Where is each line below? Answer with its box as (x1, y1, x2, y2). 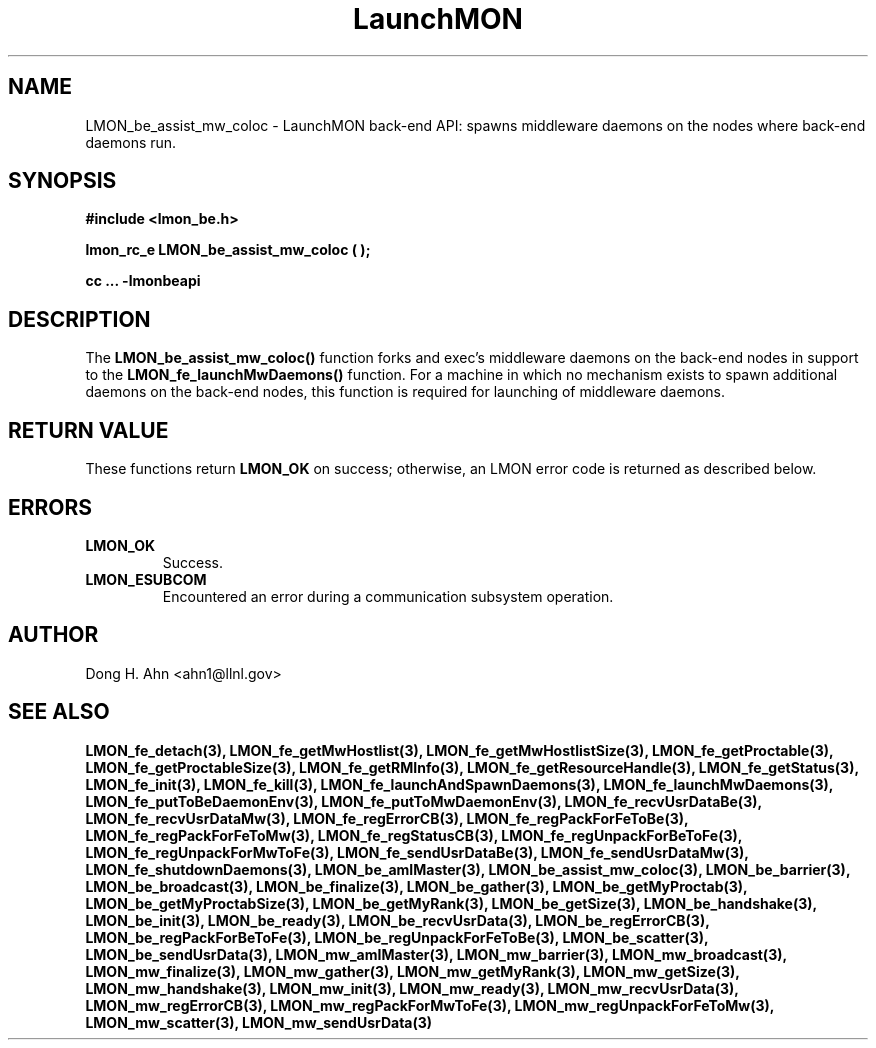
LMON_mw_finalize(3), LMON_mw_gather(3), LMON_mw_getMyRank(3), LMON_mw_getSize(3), (85, 962, 740, 980)
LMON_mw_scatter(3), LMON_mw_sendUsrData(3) (85, 1013, 433, 1031)
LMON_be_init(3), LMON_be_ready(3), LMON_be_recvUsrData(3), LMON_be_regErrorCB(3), (85, 911, 710, 929)
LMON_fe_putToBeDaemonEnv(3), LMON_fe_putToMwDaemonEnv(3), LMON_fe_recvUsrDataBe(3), (85, 792, 762, 810)
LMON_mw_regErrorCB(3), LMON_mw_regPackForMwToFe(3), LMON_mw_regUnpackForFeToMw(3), (85, 996, 775, 1014)
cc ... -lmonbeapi (85, 272, 201, 290)
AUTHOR (8, 622, 99, 648)
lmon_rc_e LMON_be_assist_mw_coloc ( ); (85, 241, 371, 259)
